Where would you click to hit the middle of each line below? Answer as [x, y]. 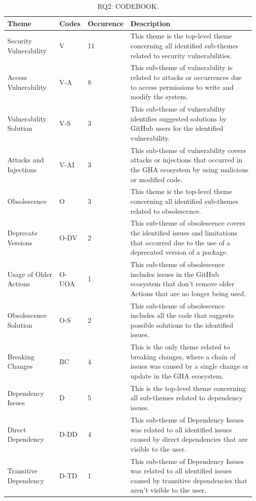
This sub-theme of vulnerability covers [188, 150]
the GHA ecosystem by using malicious [190, 169]
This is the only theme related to [180, 347]
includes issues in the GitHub [175, 274]
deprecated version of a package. [179, 252]
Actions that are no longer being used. [188, 293]
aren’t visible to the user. [168, 490]
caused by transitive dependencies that [189, 480]
